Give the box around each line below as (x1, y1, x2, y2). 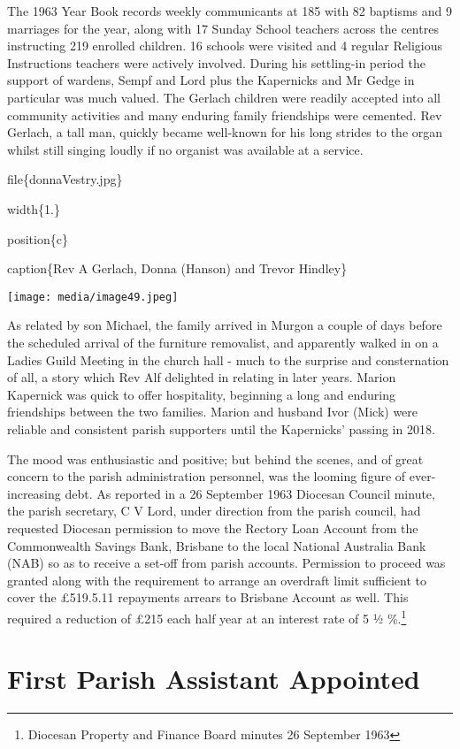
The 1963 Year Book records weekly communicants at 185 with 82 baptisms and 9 (7, 2, 453, 19)
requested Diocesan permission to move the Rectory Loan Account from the (7, 518, 418, 537)
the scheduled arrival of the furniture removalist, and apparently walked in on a (7, 332, 439, 351)
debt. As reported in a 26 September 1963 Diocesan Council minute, (65, 484, 435, 502)
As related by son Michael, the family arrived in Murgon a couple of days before (7, 316, 442, 334)
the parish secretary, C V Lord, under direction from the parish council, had (7, 501, 421, 520)
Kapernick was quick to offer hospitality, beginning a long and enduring (7, 385, 395, 403)
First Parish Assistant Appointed (7, 661, 420, 697)
